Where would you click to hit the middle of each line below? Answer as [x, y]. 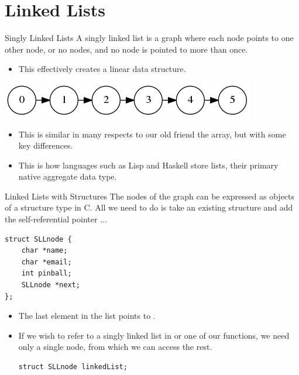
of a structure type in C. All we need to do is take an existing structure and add [149, 207]
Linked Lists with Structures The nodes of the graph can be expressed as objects [150, 196]
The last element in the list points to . [87, 316]
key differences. [46, 145]
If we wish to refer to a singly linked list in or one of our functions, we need [154, 335]
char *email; [47, 262]
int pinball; [47, 273]
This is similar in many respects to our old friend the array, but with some [152, 134]
